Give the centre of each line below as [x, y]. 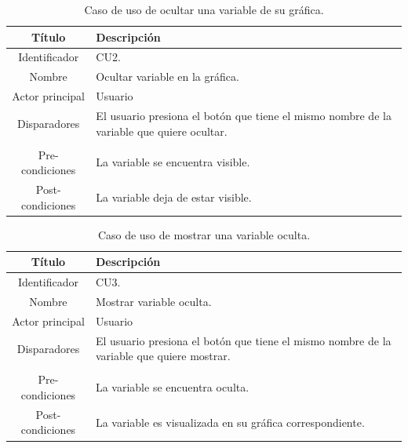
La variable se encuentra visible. [173, 162]
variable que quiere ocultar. [162, 131]
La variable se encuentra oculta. [172, 387]
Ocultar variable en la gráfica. [168, 76]
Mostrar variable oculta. [153, 302]
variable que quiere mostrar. [163, 356]
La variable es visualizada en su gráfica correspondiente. [230, 422]
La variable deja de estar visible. [174, 197]
